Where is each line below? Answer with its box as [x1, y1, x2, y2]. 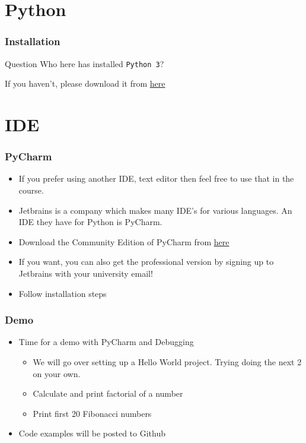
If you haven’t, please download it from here [5, 77, 165, 90]
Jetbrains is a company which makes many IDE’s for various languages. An [18, 204, 292, 216]
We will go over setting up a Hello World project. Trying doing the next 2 [33, 356, 302, 368]
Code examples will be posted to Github [18, 427, 165, 439]
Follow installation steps [18, 287, 107, 299]
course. [18, 184, 44, 197]
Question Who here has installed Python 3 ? [5, 57, 164, 69]
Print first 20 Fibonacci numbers [33, 407, 152, 419]
